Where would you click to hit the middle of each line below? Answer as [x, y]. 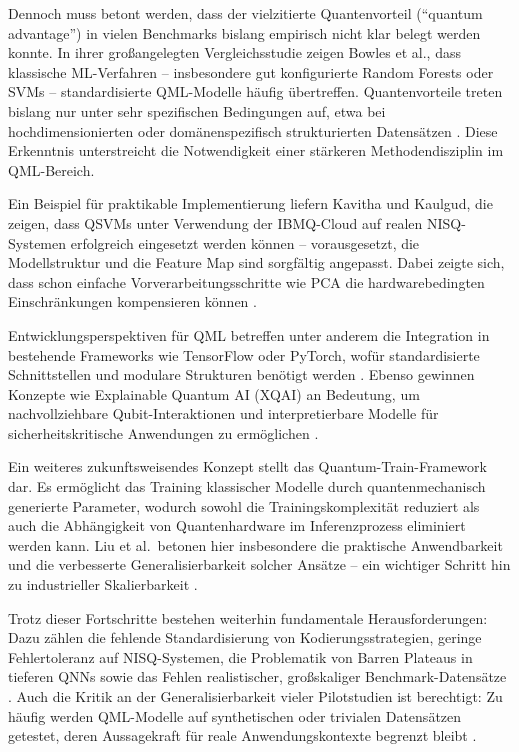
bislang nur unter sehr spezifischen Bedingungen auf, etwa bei [197, 110]
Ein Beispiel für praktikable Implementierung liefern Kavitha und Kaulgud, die [250, 203]
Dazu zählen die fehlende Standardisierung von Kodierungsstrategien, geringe [245, 637]
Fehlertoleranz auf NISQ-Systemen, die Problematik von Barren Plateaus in [240, 656]
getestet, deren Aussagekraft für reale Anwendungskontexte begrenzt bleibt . [242, 735]
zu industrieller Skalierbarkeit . [103, 584]
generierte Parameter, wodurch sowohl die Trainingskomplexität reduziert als [244, 505]
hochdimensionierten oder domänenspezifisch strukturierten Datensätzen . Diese [253, 130]
